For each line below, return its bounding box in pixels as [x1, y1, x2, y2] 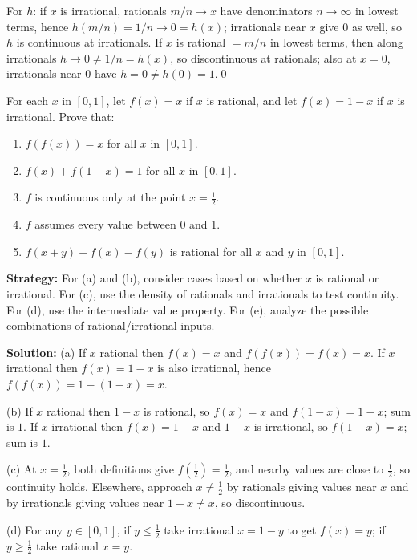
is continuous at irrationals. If [16, 34, 163, 51]
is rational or [315, 270, 379, 286]
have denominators [220, 2, 313, 18]
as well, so [351, 18, 402, 34]
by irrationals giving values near [6, 494, 164, 511]
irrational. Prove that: [6, 108, 115, 124]
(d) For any [6, 521, 63, 538]
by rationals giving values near [226, 478, 377, 495]
